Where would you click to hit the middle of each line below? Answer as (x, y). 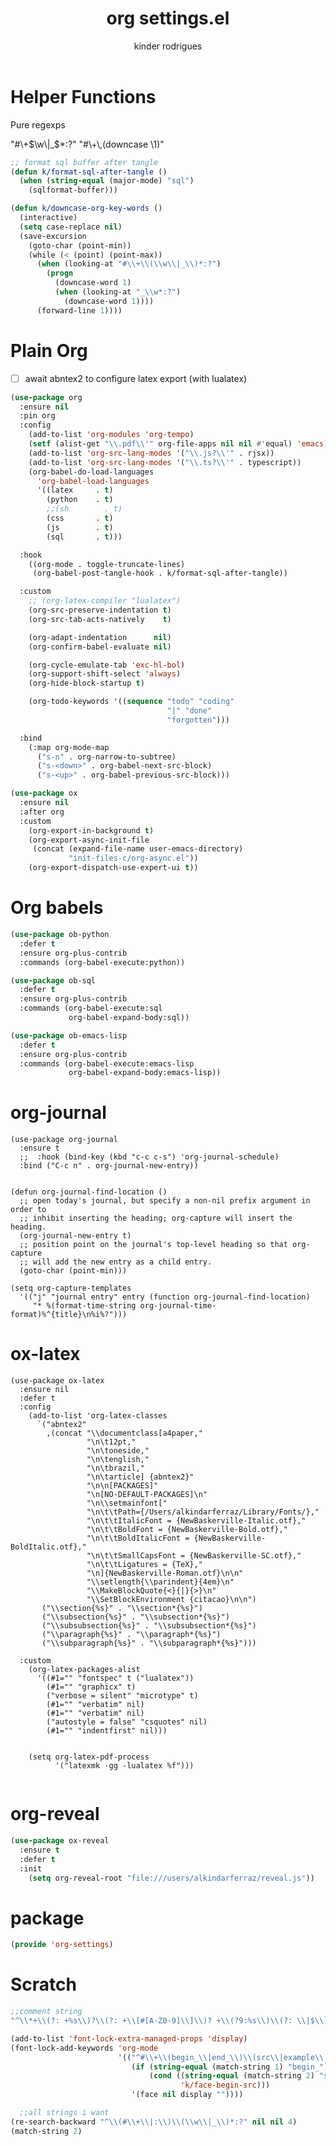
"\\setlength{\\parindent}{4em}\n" (160, 1582)
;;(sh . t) (84, 509)
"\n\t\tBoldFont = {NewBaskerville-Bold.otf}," (187, 1530)
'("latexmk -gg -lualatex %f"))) (124, 1766)
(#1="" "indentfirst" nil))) (107, 1731)
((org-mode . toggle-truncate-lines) (107, 564)
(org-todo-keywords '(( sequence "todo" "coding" (131, 702)
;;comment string (46, 2012)
